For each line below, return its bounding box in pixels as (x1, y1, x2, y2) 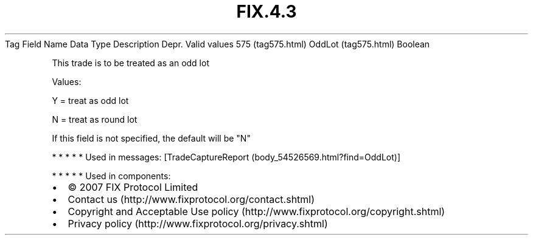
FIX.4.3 (236, 1, 297, 22)
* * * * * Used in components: (52, 170, 171, 181)
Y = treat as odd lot (52, 95, 129, 106)
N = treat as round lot (52, 114, 138, 125)
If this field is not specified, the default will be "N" (52, 132, 251, 143)
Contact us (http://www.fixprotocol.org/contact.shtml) (68, 193, 315, 205)
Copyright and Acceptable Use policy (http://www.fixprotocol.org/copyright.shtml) (68, 205, 445, 218)
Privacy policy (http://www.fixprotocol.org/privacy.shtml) (68, 217, 328, 230)
